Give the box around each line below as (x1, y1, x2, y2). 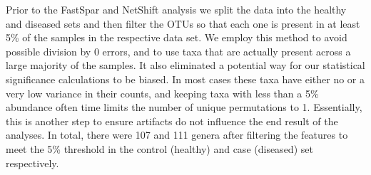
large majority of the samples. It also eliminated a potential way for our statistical (6, 58, 365, 73)
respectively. (6, 155, 59, 170)
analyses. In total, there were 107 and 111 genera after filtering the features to (6, 127, 348, 142)
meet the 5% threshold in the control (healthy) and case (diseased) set (6, 141, 313, 156)
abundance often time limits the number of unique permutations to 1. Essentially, (6, 100, 362, 115)
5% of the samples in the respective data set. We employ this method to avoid (6, 30, 347, 45)
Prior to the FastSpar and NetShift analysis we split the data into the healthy (6, 2, 347, 16)
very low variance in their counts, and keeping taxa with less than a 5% (6, 85, 319, 100)
